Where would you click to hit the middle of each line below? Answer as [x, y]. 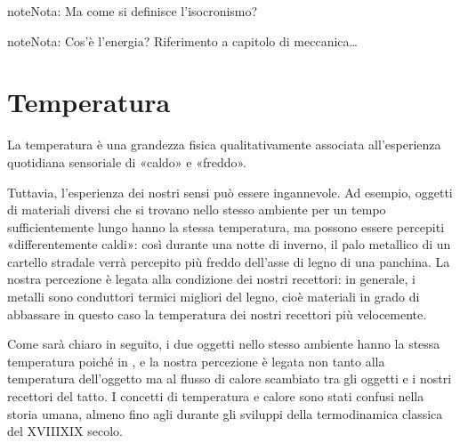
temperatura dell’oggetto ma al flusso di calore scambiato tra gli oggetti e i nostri [230, 379]
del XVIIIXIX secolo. [65, 431]
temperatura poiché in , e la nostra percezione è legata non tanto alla [196, 361]
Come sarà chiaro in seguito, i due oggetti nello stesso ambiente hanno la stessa [224, 344]
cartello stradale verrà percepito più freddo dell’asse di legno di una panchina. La [229, 261]
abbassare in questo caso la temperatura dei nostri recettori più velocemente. [217, 314]
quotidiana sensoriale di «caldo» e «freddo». [127, 161]
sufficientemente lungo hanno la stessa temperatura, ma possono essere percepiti [226, 226]
